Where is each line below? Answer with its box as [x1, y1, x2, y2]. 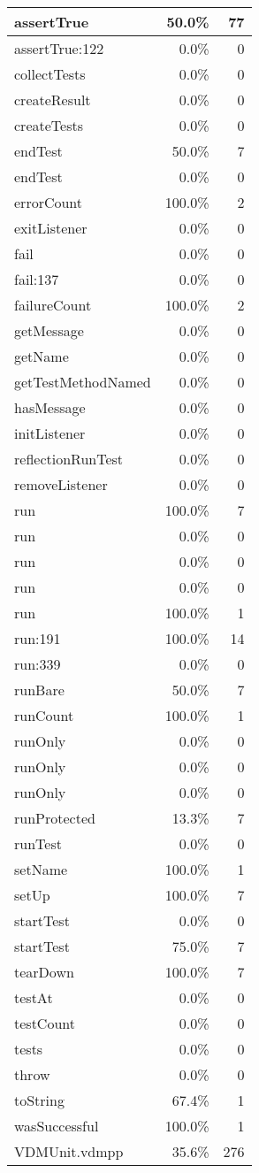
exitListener [14, 218, 88, 238]
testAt [14, 987, 53, 1008]
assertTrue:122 [14, 38, 104, 58]
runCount [14, 705, 74, 725]
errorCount [14, 192, 83, 212]
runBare [14, 679, 65, 700]
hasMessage [14, 397, 86, 418]
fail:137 [14, 269, 59, 289]
